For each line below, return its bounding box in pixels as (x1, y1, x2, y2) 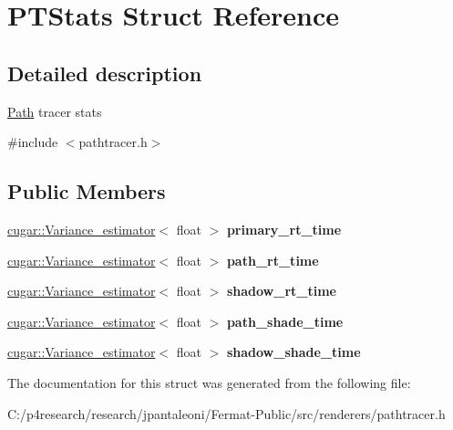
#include (7, 132, 58, 152)
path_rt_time (226, 250, 319, 269)
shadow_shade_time (226, 342, 361, 362)
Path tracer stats (7, 101, 102, 121)
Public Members (7, 177, 166, 205)
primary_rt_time (226, 219, 342, 238)
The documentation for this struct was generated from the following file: (7, 372, 411, 392)
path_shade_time (226, 311, 344, 330)
